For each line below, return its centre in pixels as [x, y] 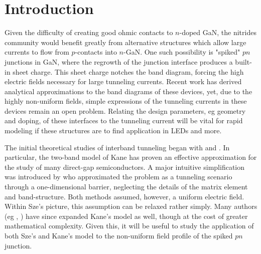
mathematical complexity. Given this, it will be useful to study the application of [129, 226]
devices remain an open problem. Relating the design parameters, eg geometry [125, 110]
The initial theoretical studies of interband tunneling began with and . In [117, 147]
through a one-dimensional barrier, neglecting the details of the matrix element [126, 187]
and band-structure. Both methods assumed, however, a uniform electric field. [124, 196]
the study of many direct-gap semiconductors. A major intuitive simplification [125, 167]
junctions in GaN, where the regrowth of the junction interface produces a [119, 61]
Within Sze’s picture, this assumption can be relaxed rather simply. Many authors [131, 206]
